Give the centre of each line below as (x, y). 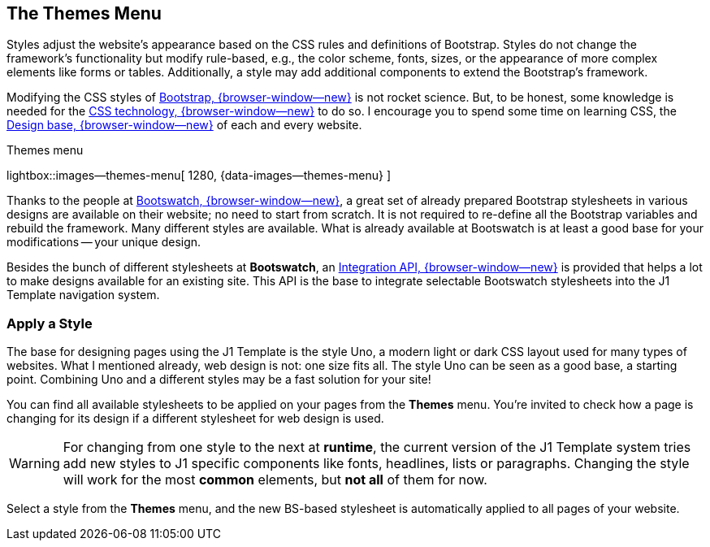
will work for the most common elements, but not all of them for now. (275, 480)
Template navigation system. (83, 295)
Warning (35, 464)
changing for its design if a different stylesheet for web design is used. (195, 419)
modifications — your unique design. (104, 242)
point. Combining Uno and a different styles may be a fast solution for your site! (219, 380)
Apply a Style (50, 323)
